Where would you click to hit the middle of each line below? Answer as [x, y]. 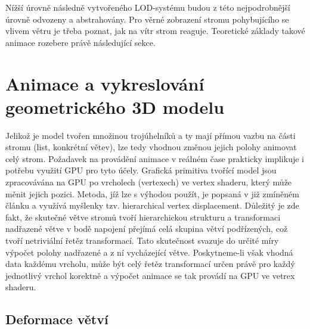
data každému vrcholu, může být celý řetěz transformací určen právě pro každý [150, 264]
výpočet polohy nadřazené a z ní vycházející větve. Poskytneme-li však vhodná [149, 252]
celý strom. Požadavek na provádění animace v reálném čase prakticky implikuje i [155, 158]
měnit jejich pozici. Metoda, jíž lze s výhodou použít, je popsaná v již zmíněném [152, 193]
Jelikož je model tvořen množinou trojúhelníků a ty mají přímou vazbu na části [151, 135]
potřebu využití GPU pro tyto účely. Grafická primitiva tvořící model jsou [141, 170]
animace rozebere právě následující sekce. [80, 42]
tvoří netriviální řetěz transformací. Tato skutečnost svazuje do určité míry [142, 240]
